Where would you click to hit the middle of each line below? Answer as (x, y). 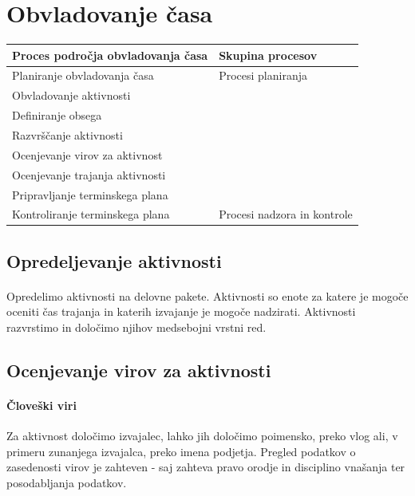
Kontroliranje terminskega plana (91, 214)
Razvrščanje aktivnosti (67, 135)
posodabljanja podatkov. (67, 482)
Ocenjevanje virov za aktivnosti (139, 370)
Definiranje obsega (57, 115)
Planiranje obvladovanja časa (83, 75)
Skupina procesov (268, 55)
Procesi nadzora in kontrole (286, 214)
